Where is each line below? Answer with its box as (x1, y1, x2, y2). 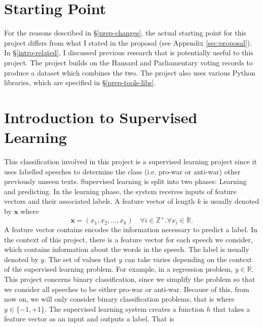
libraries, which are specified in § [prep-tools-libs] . (4, 77, 156, 88)
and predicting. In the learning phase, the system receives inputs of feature (4, 186, 237, 196)
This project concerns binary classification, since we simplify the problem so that (4, 274, 255, 284)
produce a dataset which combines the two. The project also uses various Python (4, 67, 255, 78)
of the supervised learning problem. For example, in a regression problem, (4, 264, 233, 274)
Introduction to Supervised (4, 106, 198, 127)
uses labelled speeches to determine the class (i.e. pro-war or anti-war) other (4, 166, 241, 176)
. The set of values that (44, 253, 117, 264)
